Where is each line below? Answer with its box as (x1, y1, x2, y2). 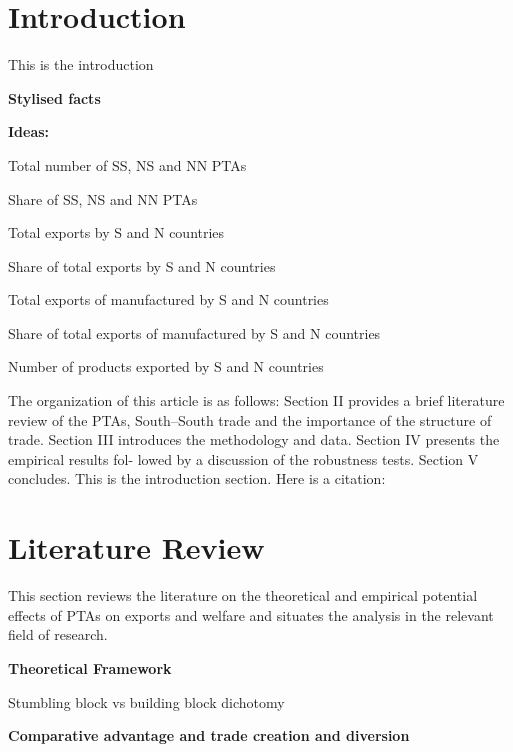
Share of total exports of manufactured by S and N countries (8, 322, 381, 343)
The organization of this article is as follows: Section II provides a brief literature (8, 390, 505, 411)
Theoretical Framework (8, 657, 172, 678)
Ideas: (8, 121, 50, 142)
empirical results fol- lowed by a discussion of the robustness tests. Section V (8, 448, 479, 469)
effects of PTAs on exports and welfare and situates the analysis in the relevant (8, 604, 494, 625)
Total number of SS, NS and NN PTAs (8, 154, 247, 175)
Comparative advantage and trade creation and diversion (8, 725, 410, 746)
